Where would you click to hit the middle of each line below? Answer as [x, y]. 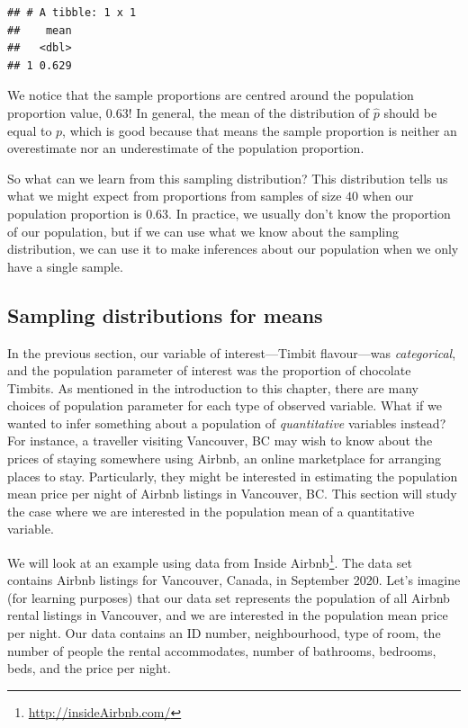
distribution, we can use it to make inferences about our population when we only [233, 249]
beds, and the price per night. [89, 668]
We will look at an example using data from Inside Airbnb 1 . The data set [210, 561]
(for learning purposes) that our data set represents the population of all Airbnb [229, 597]
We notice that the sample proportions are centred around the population [211, 95]
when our [388, 196]
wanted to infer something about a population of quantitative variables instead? [227, 422]
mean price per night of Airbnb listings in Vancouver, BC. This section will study [232, 494]
